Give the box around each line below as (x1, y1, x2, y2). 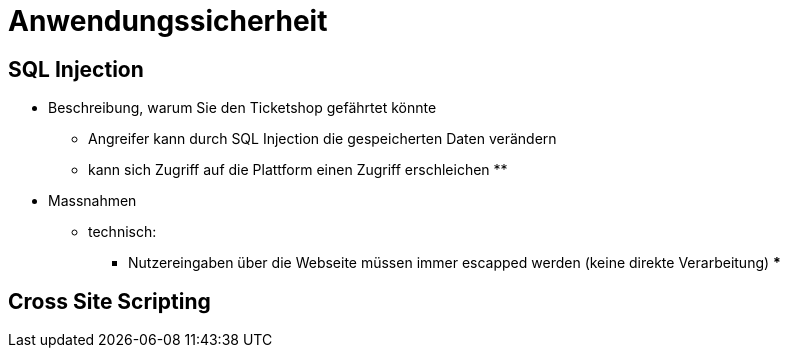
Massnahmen (48, 192, 137, 210)
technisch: (88, 223, 157, 241)
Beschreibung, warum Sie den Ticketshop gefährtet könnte (48, 99, 437, 117)
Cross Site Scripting (8, 288, 211, 314)
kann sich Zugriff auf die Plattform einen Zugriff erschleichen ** (88, 161, 508, 179)
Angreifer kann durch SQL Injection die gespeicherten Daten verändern (88, 130, 557, 148)
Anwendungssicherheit (8, 4, 328, 38)
